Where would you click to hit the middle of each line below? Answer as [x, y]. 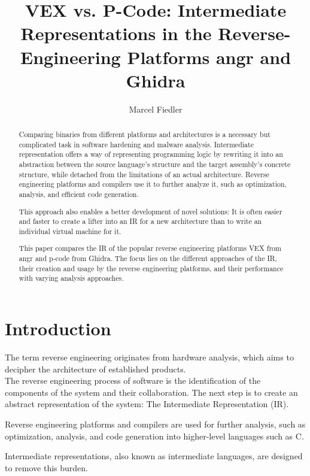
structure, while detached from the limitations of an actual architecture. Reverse [144, 174]
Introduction [58, 328]
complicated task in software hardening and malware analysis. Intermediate [136, 144]
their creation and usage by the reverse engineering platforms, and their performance [151, 268]
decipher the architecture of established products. [95, 369]
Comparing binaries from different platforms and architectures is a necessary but [145, 134]
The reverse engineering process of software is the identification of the [133, 381]
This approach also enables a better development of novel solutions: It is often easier [151, 211]
